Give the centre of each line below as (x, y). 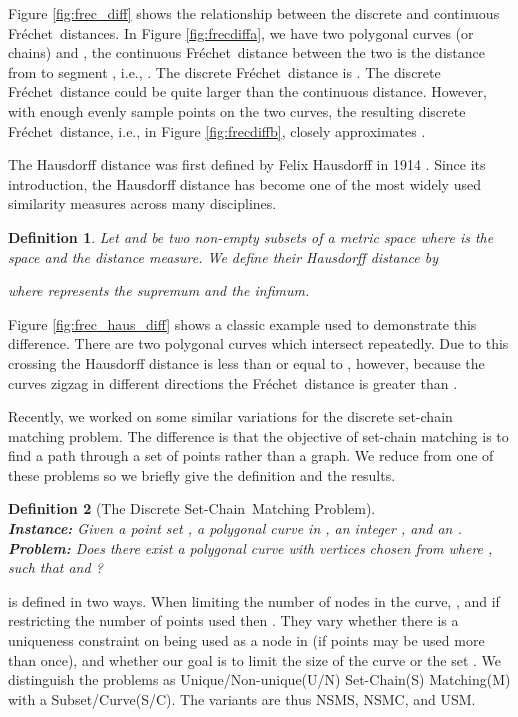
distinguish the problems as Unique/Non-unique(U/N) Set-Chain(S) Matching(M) (259, 679)
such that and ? (55, 567)
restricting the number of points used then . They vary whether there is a (233, 620)
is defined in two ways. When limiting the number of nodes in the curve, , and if (254, 600)
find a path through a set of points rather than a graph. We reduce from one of (251, 455)
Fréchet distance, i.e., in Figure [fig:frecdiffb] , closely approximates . (217, 130)
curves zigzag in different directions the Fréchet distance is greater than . (233, 382)
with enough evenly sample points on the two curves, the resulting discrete (237, 110)
